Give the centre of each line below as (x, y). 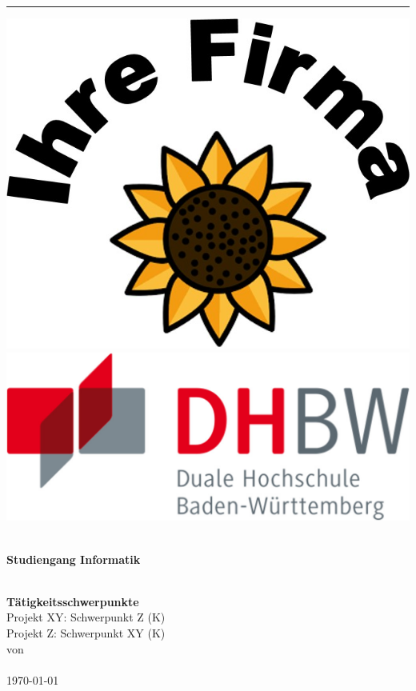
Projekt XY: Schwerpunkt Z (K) (86, 617)
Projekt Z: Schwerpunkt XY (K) (86, 633)
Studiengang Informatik (74, 559)
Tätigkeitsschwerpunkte (73, 601)
